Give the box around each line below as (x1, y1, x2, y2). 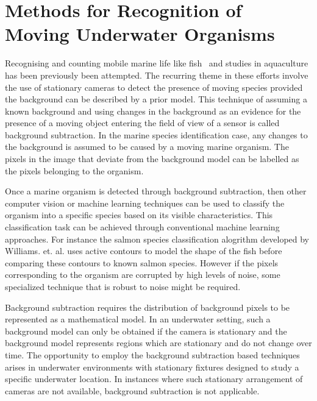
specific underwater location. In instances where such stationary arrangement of (5, 372, 303, 385)
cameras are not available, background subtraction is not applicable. (5, 384, 260, 397)
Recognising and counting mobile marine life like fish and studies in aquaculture (5, 57, 308, 69)
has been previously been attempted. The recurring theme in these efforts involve (5, 68, 308, 81)
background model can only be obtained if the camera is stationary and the (5, 324, 287, 337)
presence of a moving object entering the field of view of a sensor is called (5, 116, 280, 129)
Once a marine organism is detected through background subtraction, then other (5, 185, 307, 197)
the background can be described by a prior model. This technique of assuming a (5, 93, 307, 105)
